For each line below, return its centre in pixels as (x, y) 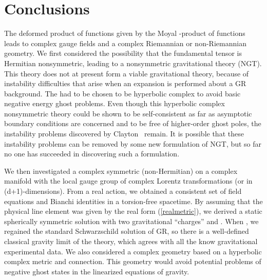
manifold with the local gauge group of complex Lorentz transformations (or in (128, 181)
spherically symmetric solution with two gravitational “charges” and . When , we (131, 221)
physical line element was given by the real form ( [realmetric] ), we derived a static (133, 211)
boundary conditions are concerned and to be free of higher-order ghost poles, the (133, 123)
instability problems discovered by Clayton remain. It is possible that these (124, 134)
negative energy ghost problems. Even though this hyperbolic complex (115, 103)
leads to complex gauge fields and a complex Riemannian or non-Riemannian (125, 43)
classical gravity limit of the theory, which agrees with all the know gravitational (131, 241)
